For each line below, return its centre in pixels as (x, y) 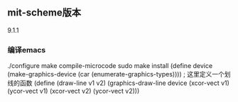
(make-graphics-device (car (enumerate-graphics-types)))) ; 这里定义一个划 (119, 74)
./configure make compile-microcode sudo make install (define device (110, 66)
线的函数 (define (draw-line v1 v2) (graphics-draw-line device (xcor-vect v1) (118, 83)
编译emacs (27, 50)
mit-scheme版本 (44, 13)
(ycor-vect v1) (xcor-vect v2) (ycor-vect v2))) (74, 91)
